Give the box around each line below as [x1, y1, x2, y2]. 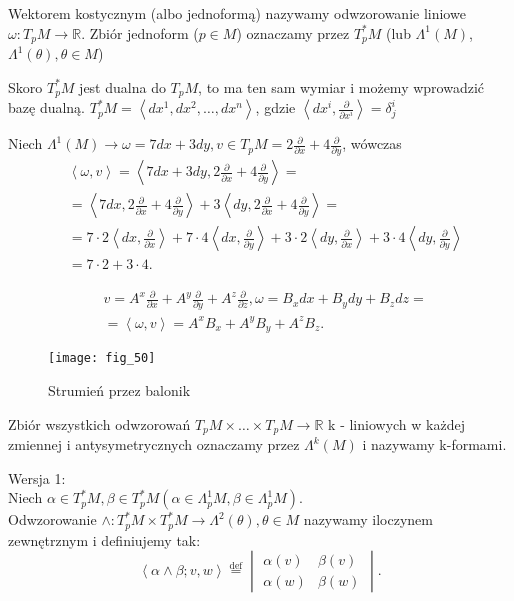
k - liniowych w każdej [328, 413, 465, 434]
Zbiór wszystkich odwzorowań [8, 413, 191, 434]
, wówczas [342, 133, 402, 154]
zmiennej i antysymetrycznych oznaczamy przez [8, 434, 300, 455]
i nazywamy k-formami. [362, 434, 507, 455]
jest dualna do [79, 76, 166, 97]
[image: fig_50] [48, 351, 156, 366]
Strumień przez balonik [48, 380, 191, 401]
